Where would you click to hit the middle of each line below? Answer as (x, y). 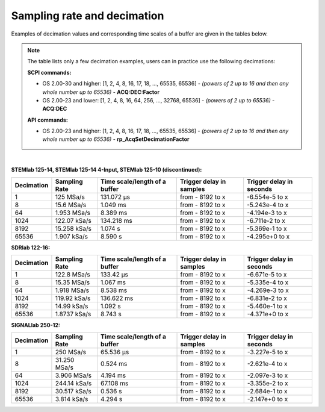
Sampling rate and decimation (88, 16)
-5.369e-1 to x (267, 228)
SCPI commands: (49, 72)
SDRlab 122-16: (31, 248)
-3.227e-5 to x (268, 352)
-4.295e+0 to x (268, 236)
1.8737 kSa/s (73, 314)
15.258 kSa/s (73, 228)
